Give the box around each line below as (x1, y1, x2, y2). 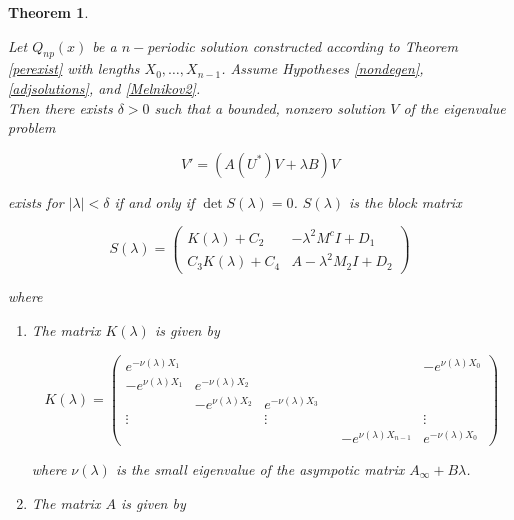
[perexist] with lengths (8, 58, 140, 79)
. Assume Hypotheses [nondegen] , (221, 58, 424, 79)
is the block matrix (349, 191, 462, 212)
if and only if (114, 191, 195, 212)
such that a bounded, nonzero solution (154, 97, 386, 118)
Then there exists (8, 97, 113, 118)
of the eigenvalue (403, 97, 506, 118)
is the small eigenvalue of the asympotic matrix (115, 458, 405, 479)
